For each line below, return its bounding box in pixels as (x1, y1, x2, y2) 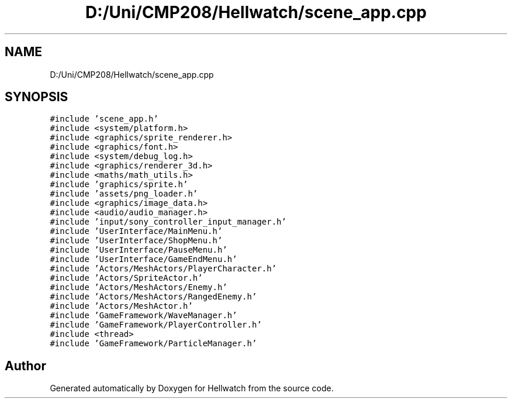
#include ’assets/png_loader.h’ (50, 189, 198, 199)
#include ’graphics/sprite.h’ (50, 180, 188, 190)
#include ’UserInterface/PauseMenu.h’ (50, 245, 227, 255)
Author (5, 358, 46, 373)
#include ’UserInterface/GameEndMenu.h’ (50, 254, 237, 264)
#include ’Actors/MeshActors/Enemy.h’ (50, 283, 227, 292)
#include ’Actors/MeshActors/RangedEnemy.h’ (50, 292, 257, 302)
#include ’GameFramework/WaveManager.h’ (50, 311, 237, 321)
